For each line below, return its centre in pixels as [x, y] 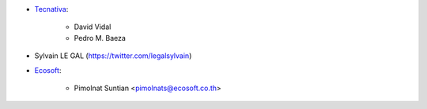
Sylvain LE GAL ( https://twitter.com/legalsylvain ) [113, 56]
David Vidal [93, 27]
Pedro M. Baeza [100, 38]
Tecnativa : [51, 9]
